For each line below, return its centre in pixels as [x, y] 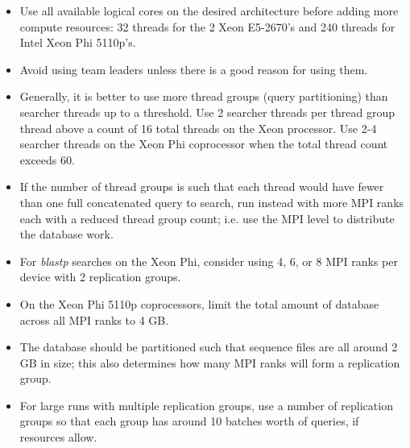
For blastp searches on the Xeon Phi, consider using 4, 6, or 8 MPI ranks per [209, 261]
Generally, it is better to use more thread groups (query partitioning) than [204, 96]
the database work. [66, 234]
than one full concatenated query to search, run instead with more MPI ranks [212, 202]
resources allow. [58, 437]
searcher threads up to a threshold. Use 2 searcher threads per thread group [207, 112]
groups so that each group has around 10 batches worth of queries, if [189, 421]
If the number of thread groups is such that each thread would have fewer [202, 187]
